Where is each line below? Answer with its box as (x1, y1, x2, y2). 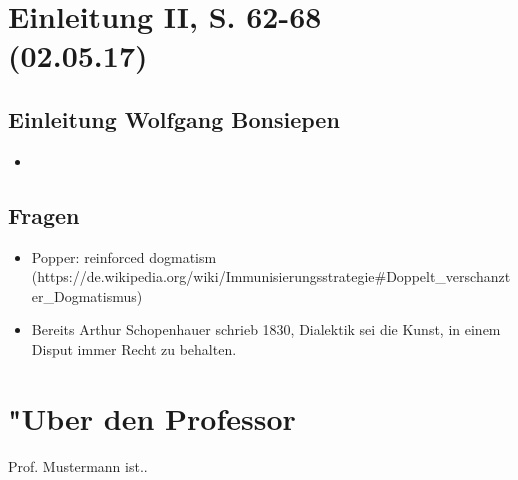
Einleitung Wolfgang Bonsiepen (8, 103, 340, 134)
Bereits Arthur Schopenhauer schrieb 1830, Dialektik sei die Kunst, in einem (31, 319, 501, 340)
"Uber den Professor (8, 397, 296, 438)
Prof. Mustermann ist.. (8, 455, 148, 476)
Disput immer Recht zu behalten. (31, 338, 237, 359)
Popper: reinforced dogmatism (31, 246, 217, 267)
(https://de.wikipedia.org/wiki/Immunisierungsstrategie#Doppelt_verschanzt (31, 266, 511, 287)
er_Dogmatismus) (31, 285, 143, 306)
